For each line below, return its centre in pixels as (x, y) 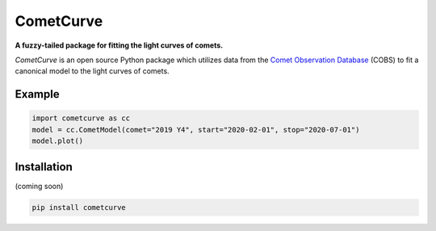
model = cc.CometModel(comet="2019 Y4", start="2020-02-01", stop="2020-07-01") (196, 130)
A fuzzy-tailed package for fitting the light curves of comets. (119, 45)
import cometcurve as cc (81, 118)
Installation (44, 167)
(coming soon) (39, 186)
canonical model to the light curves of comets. (92, 71)
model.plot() (58, 141)
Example (37, 94)
